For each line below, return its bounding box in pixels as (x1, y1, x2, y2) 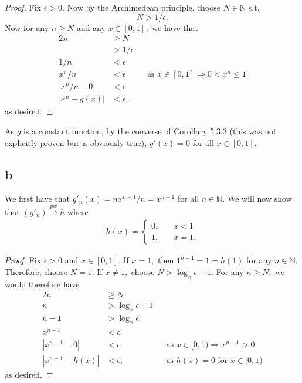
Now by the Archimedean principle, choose (67, 1, 221, 13)
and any (76, 21, 106, 33)
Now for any (5, 21, 49, 33)
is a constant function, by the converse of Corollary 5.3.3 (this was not (23, 124, 277, 137)
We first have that (5, 192, 70, 205)
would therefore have (5, 277, 80, 290)
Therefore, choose (5, 265, 68, 277)
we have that (152, 21, 198, 33)
